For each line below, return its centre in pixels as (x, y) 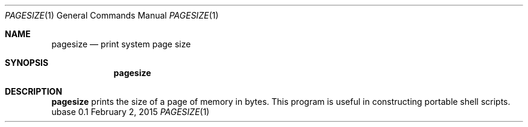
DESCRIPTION (34, 91)
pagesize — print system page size (121, 44)
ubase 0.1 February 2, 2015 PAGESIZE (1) (130, 112)
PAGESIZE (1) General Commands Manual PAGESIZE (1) (112, 15)
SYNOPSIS (27, 63)
